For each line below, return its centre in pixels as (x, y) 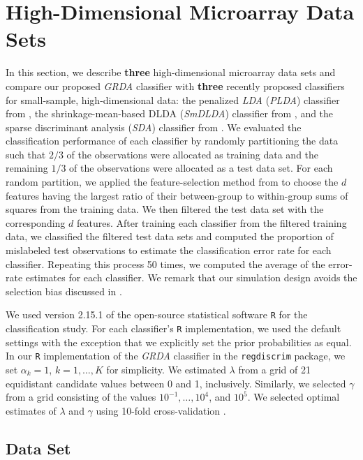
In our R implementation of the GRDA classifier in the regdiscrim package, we (176, 356)
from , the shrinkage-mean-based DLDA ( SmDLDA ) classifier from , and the (170, 113)
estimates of (31, 410)
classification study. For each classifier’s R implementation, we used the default (173, 328)
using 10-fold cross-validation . (161, 410)
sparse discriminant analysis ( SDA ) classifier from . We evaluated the (154, 127)
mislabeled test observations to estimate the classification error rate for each (169, 250)
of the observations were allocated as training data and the (193, 154)
